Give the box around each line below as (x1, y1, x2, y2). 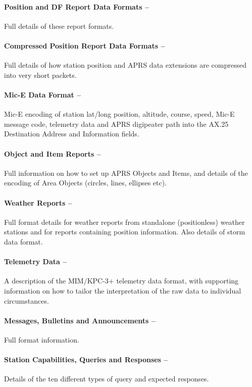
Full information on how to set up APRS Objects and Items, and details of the (4, 167, 248, 178)
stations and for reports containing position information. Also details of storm (4, 226, 245, 237)
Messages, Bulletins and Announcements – (4, 315, 156, 325)
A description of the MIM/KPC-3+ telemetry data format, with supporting (4, 275, 239, 286)
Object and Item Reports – (4, 148, 101, 159)
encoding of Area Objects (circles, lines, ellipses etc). (4, 177, 167, 188)
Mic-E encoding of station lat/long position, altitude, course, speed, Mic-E (4, 109, 235, 119)
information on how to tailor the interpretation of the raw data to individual (4, 285, 241, 296)
